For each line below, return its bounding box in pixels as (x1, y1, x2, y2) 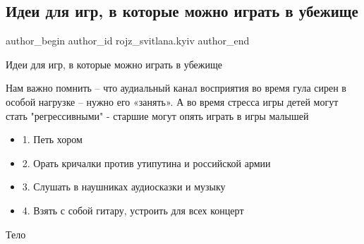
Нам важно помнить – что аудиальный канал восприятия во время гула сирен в (6, 80, 346, 95)
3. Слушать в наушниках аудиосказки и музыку (22, 179, 226, 194)
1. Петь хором (22, 132, 83, 147)
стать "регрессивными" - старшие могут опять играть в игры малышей (6, 108, 309, 123)
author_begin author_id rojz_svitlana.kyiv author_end (6, 33, 250, 48)
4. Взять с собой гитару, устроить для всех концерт (22, 202, 244, 217)
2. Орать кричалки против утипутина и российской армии (22, 155, 271, 170)
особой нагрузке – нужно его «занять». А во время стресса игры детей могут (6, 94, 339, 109)
